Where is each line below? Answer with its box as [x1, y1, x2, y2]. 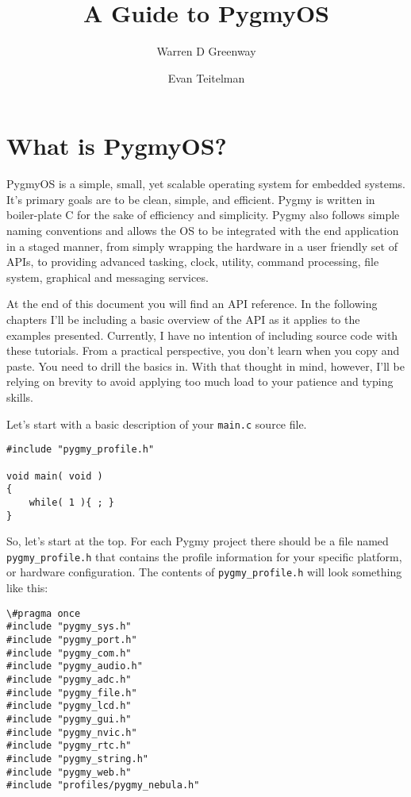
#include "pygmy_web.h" [6, 766, 132, 778]
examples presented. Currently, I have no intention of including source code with [6, 326, 398, 343]
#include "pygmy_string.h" [6, 753, 148, 764]
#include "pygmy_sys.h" [6, 621, 132, 633]
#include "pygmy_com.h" [6, 647, 132, 659]
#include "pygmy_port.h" [6, 633, 137, 645]
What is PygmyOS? [6, 129, 227, 162]
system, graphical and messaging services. [6, 268, 209, 285]
